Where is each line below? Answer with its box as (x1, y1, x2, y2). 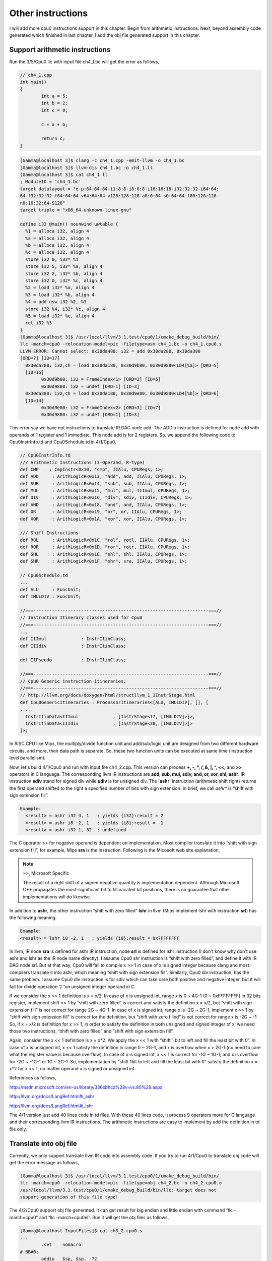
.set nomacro (41, 1242, 82, 1248)
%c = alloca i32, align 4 (25, 250, 89, 255)
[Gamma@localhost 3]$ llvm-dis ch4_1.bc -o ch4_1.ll (20, 164, 153, 170)
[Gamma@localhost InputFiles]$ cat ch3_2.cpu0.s (20, 1228, 143, 1233)
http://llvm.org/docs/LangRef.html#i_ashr (9, 1094, 95, 1100)
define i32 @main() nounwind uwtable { (20, 221, 118, 227)
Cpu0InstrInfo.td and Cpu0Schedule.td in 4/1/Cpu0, (9, 439, 116, 445)
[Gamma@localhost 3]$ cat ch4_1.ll (20, 172, 108, 178)
